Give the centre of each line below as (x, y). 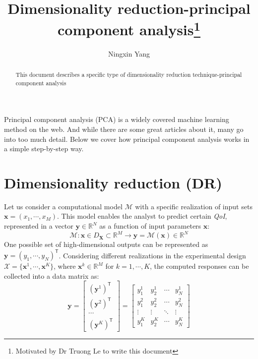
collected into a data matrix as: (52, 275)
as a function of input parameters (150, 226)
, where (64, 266)
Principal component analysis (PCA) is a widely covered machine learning (117, 119)
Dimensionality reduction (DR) (113, 182)
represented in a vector (39, 226)
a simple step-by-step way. (44, 149)
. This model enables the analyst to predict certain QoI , (142, 216)
